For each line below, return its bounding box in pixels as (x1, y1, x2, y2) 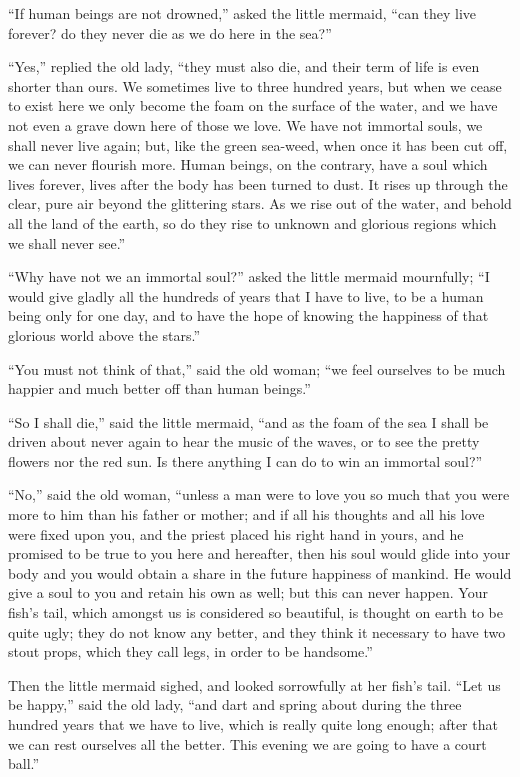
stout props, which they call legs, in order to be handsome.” (8, 641, 373, 662)
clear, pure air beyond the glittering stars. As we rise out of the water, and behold (8, 193, 512, 214)
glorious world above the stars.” (8, 324, 201, 345)
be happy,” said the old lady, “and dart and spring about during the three (8, 694, 462, 715)
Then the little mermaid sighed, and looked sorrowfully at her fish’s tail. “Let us (8, 674, 501, 695)
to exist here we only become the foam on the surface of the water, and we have (8, 95, 498, 116)
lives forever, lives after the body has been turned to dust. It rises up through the (8, 173, 508, 194)
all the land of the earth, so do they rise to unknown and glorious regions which (8, 212, 497, 233)
